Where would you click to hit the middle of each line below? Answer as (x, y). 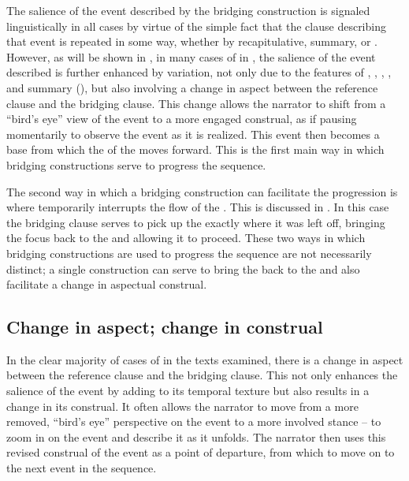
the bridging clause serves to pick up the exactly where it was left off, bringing (196, 222)
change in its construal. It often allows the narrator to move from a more (182, 406)
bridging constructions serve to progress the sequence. (136, 164)
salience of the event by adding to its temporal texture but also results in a (188, 391)
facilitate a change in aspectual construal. (107, 284)
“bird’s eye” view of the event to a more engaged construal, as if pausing (182, 119)
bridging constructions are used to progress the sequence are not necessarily (189, 253)
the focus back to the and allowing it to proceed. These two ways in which (186, 238)
